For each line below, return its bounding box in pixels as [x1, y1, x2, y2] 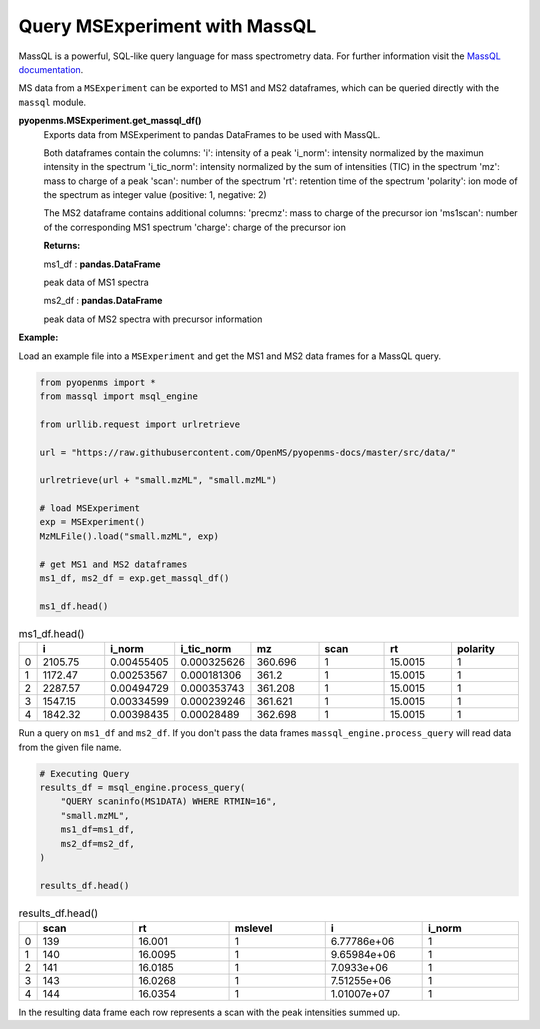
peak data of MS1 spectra [43, 276, 149, 289]
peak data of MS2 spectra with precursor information [43, 313, 263, 325]
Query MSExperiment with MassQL [18, 15, 317, 37]
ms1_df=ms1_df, [60, 824, 135, 835]
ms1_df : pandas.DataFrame [43, 258, 161, 270]
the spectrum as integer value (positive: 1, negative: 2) [43, 189, 267, 201]
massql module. [18, 96, 87, 108]
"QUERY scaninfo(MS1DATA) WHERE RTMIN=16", [60, 796, 277, 807]
